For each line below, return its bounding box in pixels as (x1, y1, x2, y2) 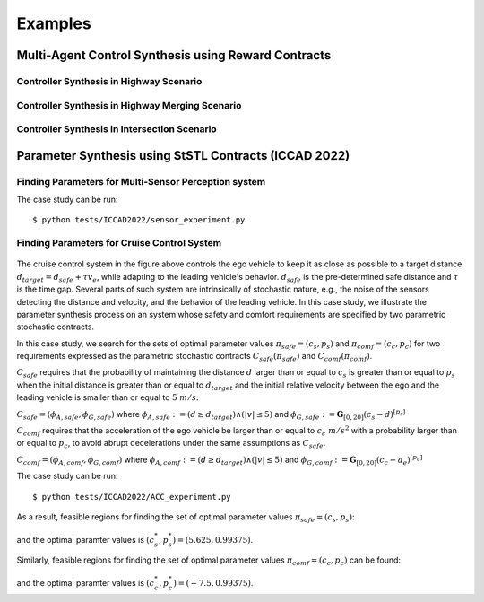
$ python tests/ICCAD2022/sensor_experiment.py (32, 215, 246, 225)
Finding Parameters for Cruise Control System (16, 237, 222, 249)
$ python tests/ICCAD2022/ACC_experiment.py (32, 492, 232, 502)
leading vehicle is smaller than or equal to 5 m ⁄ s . (16, 392, 199, 403)
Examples (16, 13, 91, 33)
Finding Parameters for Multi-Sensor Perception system (16, 175, 266, 188)
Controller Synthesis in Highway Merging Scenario (16, 99, 242, 111)
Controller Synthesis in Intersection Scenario (16, 123, 217, 135)
